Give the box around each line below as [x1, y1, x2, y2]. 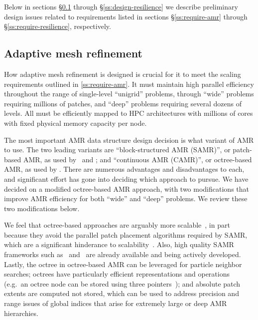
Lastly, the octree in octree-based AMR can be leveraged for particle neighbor [4, 259, 242, 269]
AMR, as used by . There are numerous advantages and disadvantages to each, [4, 164, 245, 174]
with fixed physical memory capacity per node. [4, 117, 147, 128]
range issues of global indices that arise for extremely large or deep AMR [4, 298, 227, 309]
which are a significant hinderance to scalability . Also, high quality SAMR [4, 239, 234, 250]
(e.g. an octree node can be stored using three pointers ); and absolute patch [4, 278, 241, 289]
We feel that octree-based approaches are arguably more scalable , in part [4, 220, 230, 230]
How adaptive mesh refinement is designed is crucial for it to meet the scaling [4, 68, 241, 79]
